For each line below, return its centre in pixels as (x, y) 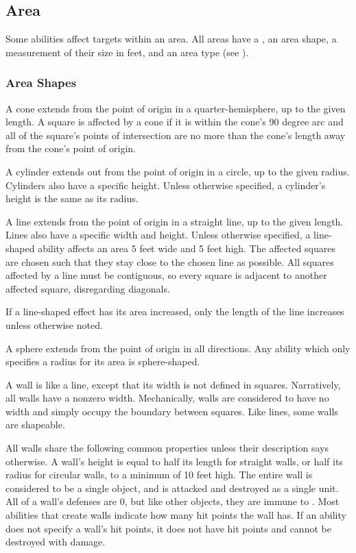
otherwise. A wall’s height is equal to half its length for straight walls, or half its (174, 461)
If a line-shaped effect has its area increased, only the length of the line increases (175, 311)
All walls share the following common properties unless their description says (167, 448)
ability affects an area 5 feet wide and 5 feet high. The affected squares (187, 248)
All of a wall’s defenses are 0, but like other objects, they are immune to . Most (173, 501)
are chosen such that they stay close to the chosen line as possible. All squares (170, 261)
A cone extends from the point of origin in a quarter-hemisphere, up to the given (176, 108)
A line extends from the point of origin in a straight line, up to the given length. (175, 221)
